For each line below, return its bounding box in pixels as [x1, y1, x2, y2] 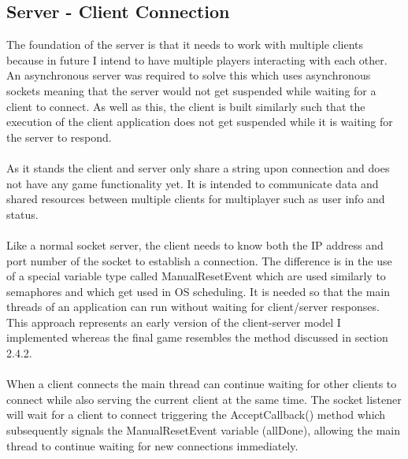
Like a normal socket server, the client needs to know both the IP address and [6, 236, 384, 253]
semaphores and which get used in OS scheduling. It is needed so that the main [6, 283, 390, 299]
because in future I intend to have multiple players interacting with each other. [6, 51, 388, 68]
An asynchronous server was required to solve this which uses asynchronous [6, 67, 371, 83]
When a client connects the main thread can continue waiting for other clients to [6, 376, 397, 392]
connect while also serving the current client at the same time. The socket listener [6, 391, 402, 407]
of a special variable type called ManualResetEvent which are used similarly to [6, 268, 386, 284]
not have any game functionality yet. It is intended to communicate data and [6, 175, 379, 191]
